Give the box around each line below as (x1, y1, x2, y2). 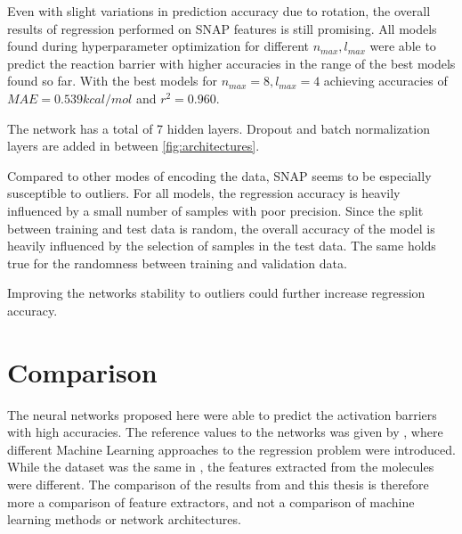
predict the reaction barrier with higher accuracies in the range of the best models (7, 53, 456, 72)
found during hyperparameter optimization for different (7, 37, 310, 55)
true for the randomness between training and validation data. (7, 253, 347, 272)
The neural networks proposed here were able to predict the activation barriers (7, 405, 437, 423)
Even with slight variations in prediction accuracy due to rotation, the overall (7, 2, 431, 20)
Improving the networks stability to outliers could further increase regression (7, 283, 426, 302)
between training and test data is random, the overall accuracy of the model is (7, 218, 435, 237)
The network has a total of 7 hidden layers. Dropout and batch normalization (7, 119, 430, 137)
